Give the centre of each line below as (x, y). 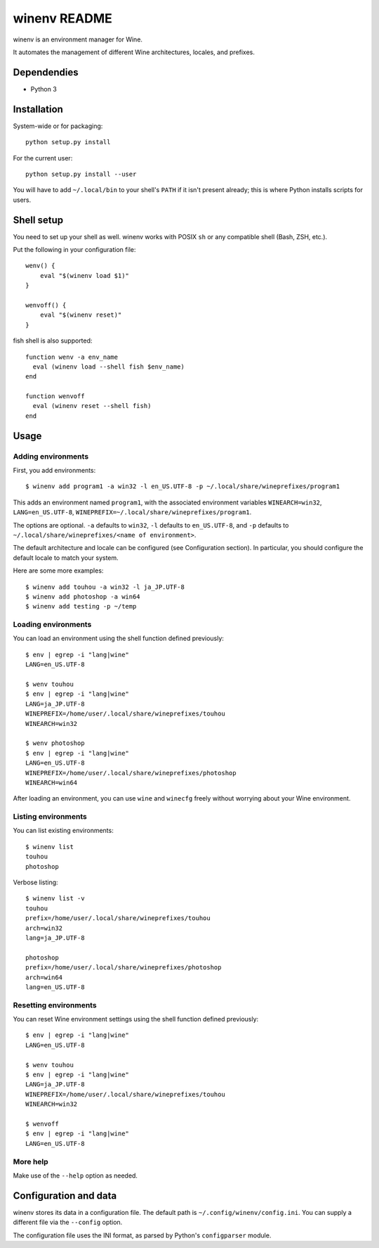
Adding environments (51, 456)
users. (22, 200)
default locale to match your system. (66, 558)
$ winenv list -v (55, 898)
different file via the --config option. (68, 1222)
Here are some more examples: (58, 571)
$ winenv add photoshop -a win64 (83, 597)
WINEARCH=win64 (52, 782)
